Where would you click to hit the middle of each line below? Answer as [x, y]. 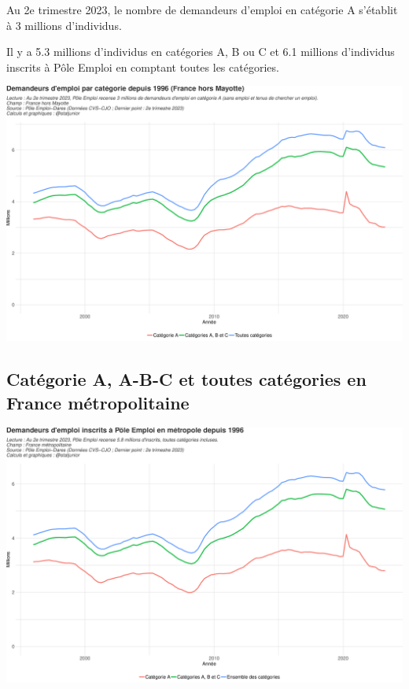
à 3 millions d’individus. [64, 25]
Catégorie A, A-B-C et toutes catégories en [186, 379]
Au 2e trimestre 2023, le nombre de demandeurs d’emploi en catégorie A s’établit [202, 9]
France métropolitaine [98, 402]
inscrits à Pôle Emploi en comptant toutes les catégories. [143, 67]
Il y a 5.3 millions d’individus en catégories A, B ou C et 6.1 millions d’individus [201, 52]
